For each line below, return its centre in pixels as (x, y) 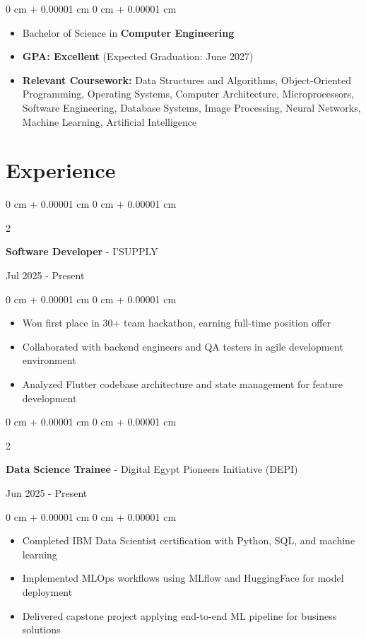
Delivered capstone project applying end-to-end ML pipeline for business (179, 615)
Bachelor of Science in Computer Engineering (128, 32)
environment (49, 360)
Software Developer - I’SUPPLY (82, 251)
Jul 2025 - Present (45, 275)
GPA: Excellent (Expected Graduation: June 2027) (138, 56)
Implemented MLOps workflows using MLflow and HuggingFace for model (183, 578)
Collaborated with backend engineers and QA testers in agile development (183, 346)
